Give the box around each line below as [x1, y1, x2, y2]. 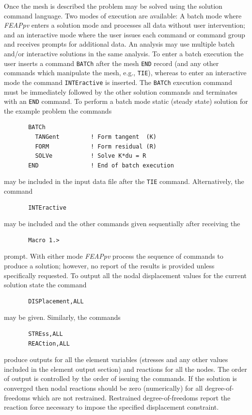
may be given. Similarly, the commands [4, 312, 121, 322]
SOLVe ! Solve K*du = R [35, 152, 146, 160]
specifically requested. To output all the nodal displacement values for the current [4, 270, 247, 280]
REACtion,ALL [28, 340, 70, 347]
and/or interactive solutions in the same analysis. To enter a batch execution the [4, 48, 244, 58]
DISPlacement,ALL [28, 298, 84, 305]
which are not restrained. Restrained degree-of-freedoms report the [32, 392, 231, 402]
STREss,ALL [28, 330, 63, 337]
